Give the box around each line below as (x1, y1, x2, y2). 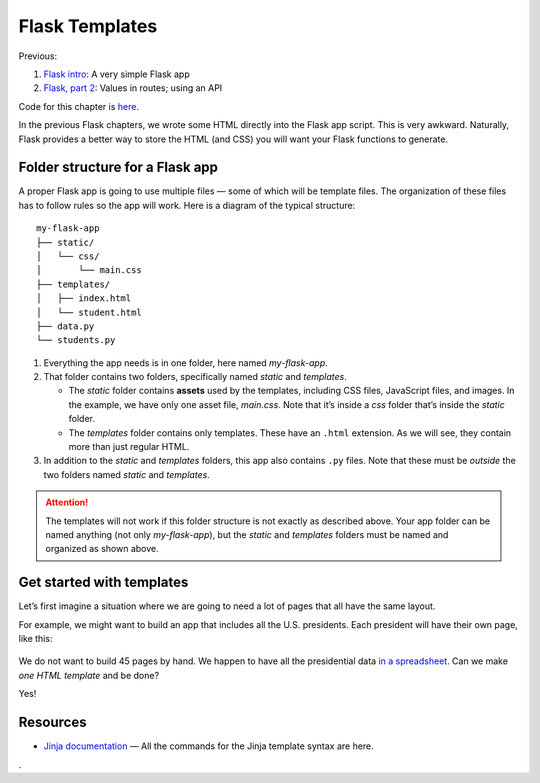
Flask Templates (18, 15, 158, 37)
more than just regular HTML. (68, 441, 190, 453)
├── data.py (36, 320, 95, 332)
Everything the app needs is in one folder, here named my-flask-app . (43, 356, 329, 369)
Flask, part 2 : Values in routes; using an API (43, 82, 223, 94)
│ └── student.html (36, 306, 142, 318)
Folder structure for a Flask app (18, 159, 219, 176)
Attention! (45, 496, 89, 509)
